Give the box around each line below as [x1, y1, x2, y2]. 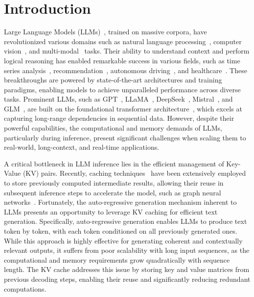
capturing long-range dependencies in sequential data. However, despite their [4, 113, 234, 123]
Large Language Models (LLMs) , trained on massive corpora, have [4, 27, 207, 37]
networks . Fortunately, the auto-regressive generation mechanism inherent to [4, 197, 237, 207]
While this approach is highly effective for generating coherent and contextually [4, 235, 243, 245]
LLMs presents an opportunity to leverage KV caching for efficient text [4, 206, 218, 216]
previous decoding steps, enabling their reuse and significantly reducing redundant [4, 273, 251, 284]
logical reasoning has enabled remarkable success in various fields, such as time [4, 55, 240, 65]
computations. [4, 283, 46, 294]
